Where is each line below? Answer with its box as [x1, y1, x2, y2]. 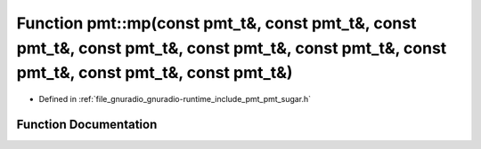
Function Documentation [16, 116, 158, 132]
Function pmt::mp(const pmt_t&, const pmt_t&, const [16, 13, 417, 33]
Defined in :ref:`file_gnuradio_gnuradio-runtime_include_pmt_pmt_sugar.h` [38, 94, 312, 105]
